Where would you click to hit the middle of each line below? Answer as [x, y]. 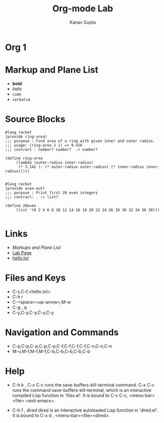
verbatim [21, 100]
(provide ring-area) [26, 137]
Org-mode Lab [83, 9]
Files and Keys [35, 278]
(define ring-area [24, 158]
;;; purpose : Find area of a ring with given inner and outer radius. [80, 141]
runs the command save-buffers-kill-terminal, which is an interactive [82, 390]
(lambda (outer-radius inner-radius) [55, 162]
